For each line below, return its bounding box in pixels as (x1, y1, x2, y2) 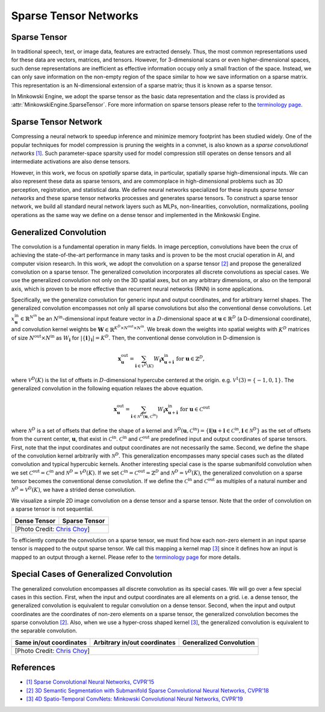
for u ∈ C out (180, 405, 210, 413)
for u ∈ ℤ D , (176, 354, 205, 362)
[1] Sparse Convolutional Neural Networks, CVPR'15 (26, 678, 155, 685)
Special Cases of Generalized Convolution (11, 569, 173, 579)
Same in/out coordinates (14, 638, 87, 646)
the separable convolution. (11, 627, 78, 634)
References (11, 663, 55, 673)
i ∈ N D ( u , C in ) (130, 413, 158, 419)
